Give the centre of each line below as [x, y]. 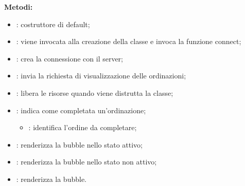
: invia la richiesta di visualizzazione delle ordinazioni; [101, 76]
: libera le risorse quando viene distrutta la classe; [95, 92]
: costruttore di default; [53, 24]
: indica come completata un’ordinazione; [81, 110]
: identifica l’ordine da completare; [83, 127]
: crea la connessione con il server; [69, 58]
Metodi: [19, 7]
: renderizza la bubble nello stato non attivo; [86, 162]
